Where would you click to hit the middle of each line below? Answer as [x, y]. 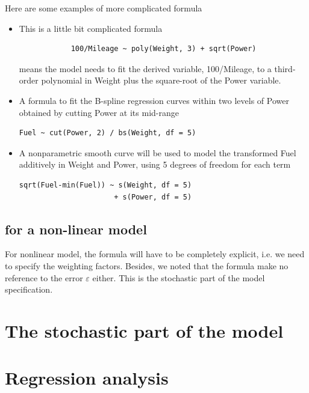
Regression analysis [87, 378]
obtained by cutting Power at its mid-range [99, 112]
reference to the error [44, 277]
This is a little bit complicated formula [91, 28]
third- [285, 68]
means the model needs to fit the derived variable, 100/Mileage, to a [145, 68]
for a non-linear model [76, 229]
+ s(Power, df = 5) [153, 197]
